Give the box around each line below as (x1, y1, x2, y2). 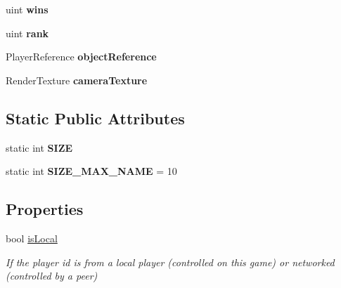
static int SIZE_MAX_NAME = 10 (6, 164, 177, 178)
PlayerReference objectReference (6, 49, 157, 64)
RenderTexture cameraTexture (6, 72, 148, 87)
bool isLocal (6, 230, 58, 245)
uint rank (6, 25, 49, 40)
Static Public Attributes (6, 107, 185, 129)
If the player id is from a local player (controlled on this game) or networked (6, 254, 335, 269)
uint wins (6, 2, 49, 16)
